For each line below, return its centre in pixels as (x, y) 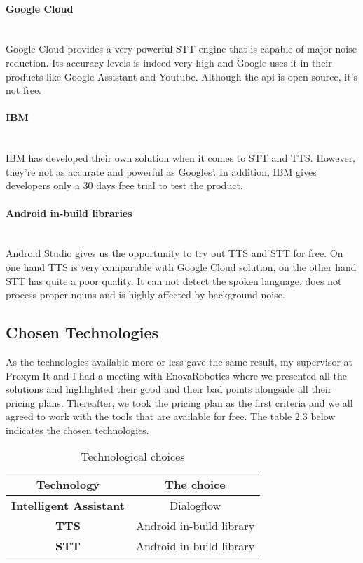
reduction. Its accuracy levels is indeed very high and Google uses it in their (169, 62)
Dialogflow (195, 506)
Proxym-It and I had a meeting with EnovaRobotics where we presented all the (176, 375)
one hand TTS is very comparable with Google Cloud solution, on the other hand (181, 266)
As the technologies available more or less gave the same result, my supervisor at (179, 361)
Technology (68, 485)
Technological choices (133, 457)
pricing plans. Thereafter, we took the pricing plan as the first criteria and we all (179, 402)
